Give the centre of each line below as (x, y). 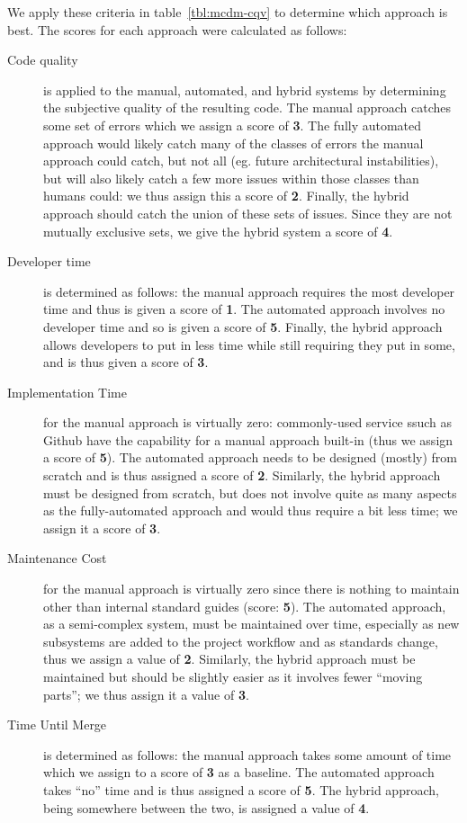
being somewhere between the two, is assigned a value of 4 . (207, 807)
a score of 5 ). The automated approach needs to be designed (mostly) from (250, 457)
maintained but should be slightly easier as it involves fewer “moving (233, 676)
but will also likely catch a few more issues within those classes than (231, 178)
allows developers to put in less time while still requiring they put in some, (249, 344)
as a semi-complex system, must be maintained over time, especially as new (251, 624)
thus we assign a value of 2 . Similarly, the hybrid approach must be (229, 659)
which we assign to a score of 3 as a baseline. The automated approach (239, 772)
